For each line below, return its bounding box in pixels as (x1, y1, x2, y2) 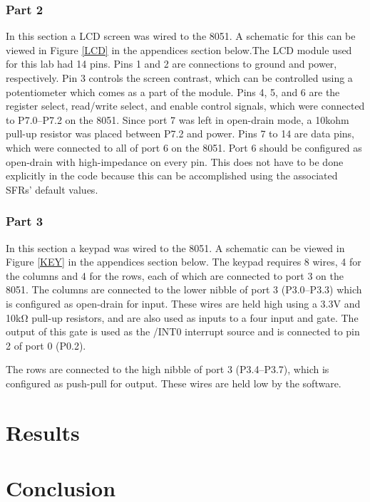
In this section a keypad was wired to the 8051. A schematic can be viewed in (6, 240, 345, 255)
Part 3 (6, 212, 43, 230)
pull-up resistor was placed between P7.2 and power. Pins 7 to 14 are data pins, (6, 126, 354, 141)
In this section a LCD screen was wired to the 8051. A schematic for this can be (6, 28, 356, 43)
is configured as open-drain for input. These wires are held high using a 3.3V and (6, 296, 361, 310)
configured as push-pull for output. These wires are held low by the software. (6, 375, 341, 390)
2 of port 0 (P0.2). (6, 338, 86, 352)
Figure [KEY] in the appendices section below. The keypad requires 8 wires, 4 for (6, 254, 361, 269)
